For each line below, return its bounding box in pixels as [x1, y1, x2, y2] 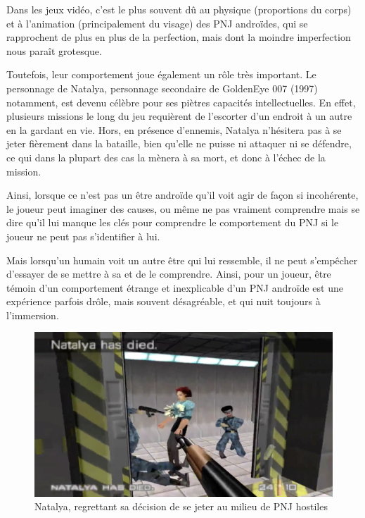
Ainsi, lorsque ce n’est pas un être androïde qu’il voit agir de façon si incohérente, [6, 187, 359, 202]
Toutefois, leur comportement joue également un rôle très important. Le [6, 67, 316, 82]
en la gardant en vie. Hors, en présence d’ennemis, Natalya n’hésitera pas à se [6, 122, 342, 137]
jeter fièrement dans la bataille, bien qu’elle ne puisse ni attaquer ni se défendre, [6, 136, 352, 151]
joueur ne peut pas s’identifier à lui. [6, 228, 160, 243]
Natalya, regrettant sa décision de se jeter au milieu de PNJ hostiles [34, 499, 328, 514]
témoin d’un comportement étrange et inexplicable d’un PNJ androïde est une [6, 280, 343, 295]
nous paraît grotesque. [6, 43, 102, 58]
